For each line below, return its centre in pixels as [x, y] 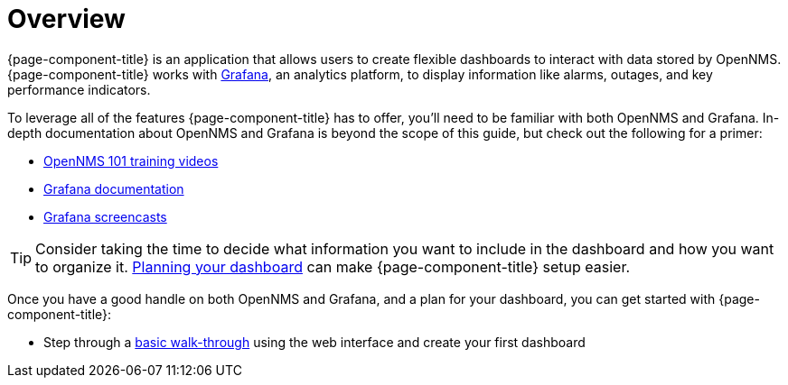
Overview [66, 19]
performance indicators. [79, 89]
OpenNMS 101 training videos [131, 160]
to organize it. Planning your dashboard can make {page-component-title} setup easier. [333, 266]
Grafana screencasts [105, 216]
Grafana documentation [114, 188]
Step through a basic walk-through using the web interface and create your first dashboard [314, 342]
